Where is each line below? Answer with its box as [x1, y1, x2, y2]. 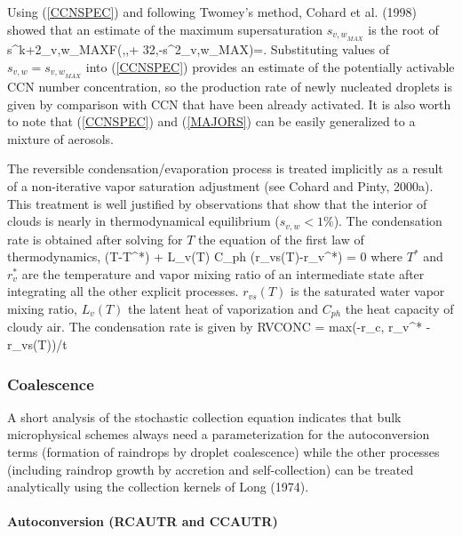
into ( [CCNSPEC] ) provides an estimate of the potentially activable [85, 57, 455, 76]
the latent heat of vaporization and [128, 299, 319, 317]
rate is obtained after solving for [7, 229, 183, 248]
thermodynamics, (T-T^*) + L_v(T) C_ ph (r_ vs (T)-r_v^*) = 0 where [7, 247, 403, 266]
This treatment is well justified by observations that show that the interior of [7, 194, 427, 212]
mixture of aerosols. [7, 129, 115, 148]
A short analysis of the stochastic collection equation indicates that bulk [7, 407, 402, 426]
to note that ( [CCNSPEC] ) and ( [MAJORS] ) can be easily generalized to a [7, 112, 416, 131]
